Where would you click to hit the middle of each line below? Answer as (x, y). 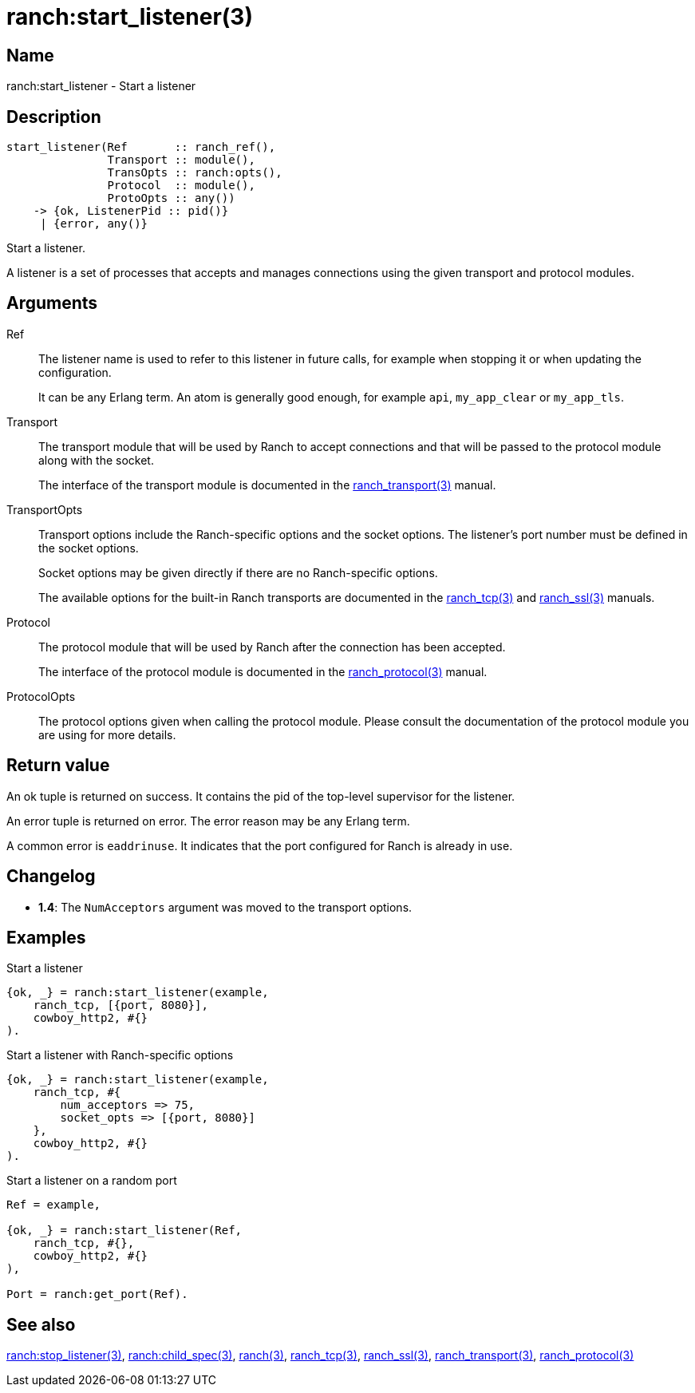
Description (54, 117)
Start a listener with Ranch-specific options (120, 1055)
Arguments (52, 303)
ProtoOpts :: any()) (171, 198)
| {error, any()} (94, 224)
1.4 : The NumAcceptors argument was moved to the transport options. (225, 907)
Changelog (51, 877)
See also (41, 1324)
